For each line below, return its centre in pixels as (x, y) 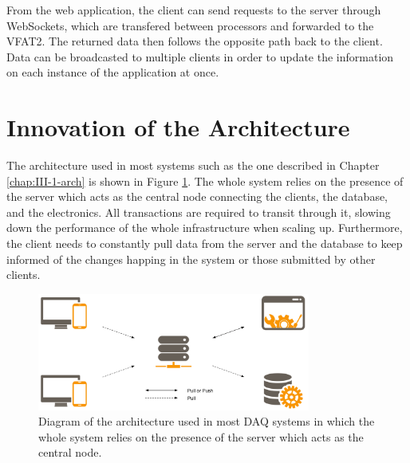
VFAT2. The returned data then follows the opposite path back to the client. (195, 41)
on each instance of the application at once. (113, 72)
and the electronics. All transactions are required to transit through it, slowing (199, 212)
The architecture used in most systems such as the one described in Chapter (193, 165)
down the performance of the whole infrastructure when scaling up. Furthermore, (205, 228)
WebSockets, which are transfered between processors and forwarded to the (190, 25)
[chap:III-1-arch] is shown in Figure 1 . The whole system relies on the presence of (205, 180)
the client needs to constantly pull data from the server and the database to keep (205, 243)
